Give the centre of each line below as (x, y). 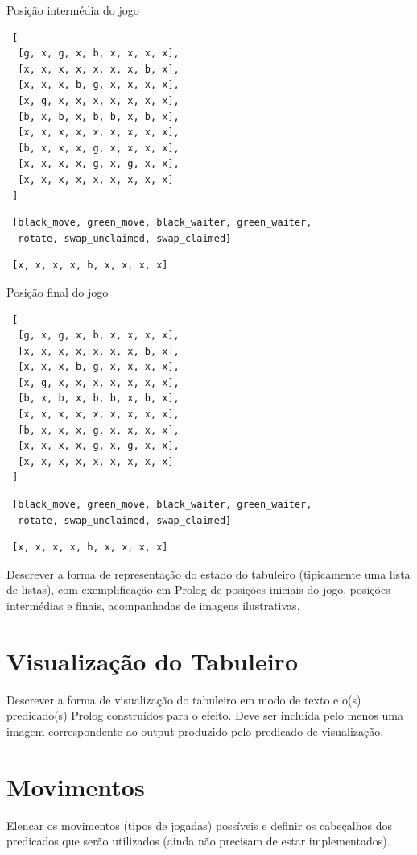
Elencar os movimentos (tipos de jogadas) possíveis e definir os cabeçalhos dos (199, 825)
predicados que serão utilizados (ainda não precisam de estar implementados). (198, 841)
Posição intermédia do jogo (73, 10)
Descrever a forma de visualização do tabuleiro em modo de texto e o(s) (184, 699)
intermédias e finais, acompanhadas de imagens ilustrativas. (153, 605)
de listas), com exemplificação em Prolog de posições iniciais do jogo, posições (198, 589)
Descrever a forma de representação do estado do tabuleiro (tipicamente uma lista (208, 573)
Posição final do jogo (58, 291)
